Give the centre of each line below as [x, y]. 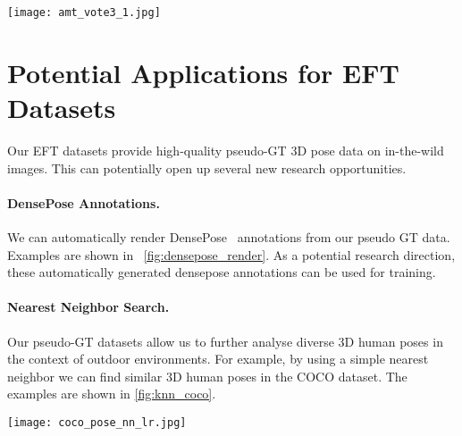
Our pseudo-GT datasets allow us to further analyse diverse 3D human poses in [225, 341]
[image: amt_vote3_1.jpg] [84, 13]
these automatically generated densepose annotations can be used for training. [222, 272]
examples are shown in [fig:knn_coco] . [112, 394]
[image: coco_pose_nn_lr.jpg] [97, 422]
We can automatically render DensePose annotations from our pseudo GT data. [229, 236]
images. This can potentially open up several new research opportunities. [207, 168]
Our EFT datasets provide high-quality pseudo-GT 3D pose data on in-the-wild [226, 150]
